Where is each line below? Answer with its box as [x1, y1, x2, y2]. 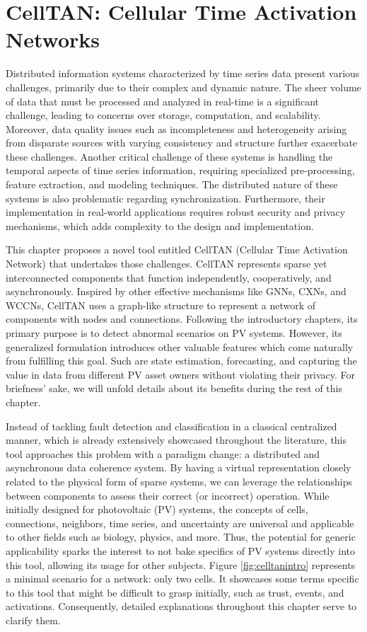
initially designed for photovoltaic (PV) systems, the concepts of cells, [6, 502, 308, 517]
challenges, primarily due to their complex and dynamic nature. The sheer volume [6, 79, 361, 94]
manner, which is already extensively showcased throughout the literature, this [6, 432, 347, 447]
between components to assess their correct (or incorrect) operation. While [6, 488, 330, 502]
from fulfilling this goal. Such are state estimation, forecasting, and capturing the [6, 353, 357, 368]
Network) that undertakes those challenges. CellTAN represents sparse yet [6, 256, 327, 271]
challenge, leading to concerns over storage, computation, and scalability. [6, 108, 321, 122]
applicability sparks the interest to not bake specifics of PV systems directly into [6, 543, 356, 558]
